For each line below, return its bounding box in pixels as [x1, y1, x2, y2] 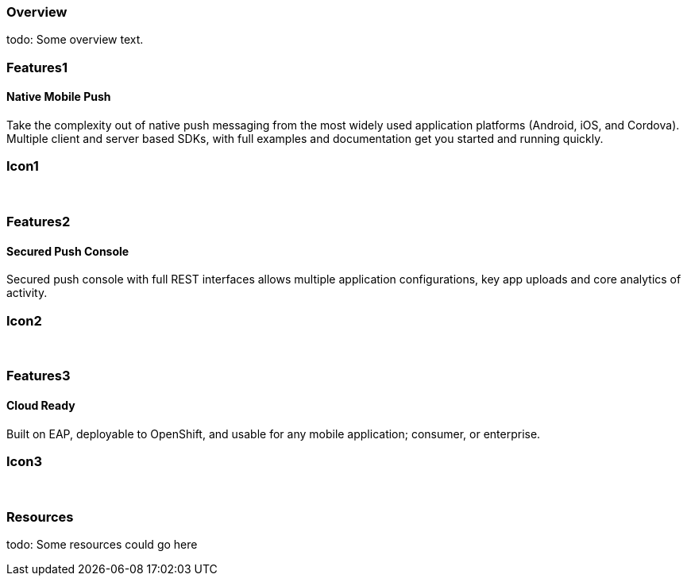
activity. [6, 286, 48, 300]
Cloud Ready [6, 399, 75, 413]
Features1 [6, 59, 68, 75]
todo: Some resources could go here [6, 538, 198, 552]
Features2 [6, 214, 71, 230]
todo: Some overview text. [6, 33, 144, 47]
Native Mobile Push [6, 90, 111, 104]
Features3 [6, 368, 71, 384]
